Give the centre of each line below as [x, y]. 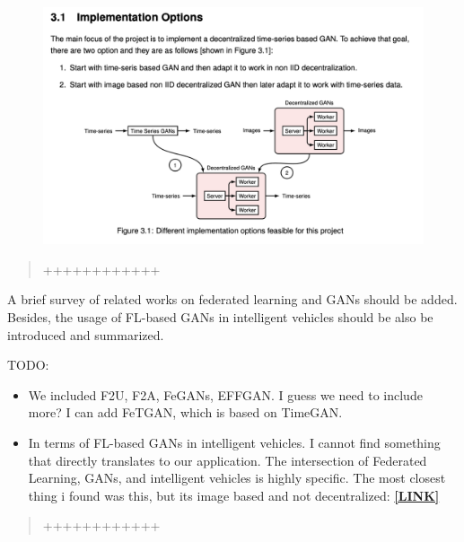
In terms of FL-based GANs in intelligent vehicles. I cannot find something [234, 442]
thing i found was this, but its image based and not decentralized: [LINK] [234, 495]
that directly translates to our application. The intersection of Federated [228, 460]
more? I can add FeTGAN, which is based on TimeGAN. [185, 412]
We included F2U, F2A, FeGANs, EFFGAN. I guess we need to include [225, 394]
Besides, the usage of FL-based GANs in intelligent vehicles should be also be [220, 316]
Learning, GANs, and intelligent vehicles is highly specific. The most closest [237, 478]
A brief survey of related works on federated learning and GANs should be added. [232, 299]
